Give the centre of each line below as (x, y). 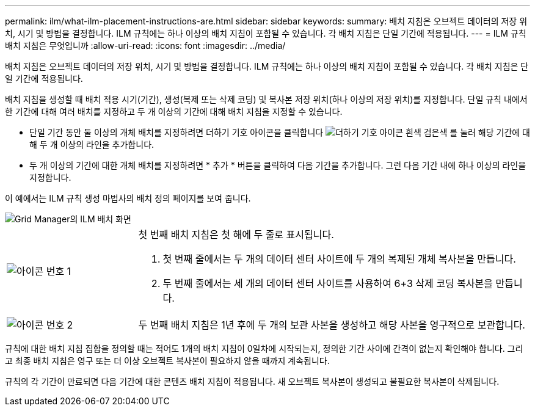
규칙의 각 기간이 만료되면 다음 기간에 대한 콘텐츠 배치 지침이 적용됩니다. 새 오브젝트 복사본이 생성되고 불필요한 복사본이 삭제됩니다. (252, 381)
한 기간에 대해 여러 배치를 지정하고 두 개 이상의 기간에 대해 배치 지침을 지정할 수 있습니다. (174, 111)
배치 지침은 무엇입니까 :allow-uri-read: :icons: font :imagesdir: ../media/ (145, 45)
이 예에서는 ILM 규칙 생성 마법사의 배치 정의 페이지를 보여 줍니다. (128, 198)
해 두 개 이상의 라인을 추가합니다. (92, 144)
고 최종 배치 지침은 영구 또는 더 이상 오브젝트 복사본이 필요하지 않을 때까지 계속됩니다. (167, 361)
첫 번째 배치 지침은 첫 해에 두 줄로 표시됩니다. (236, 235)
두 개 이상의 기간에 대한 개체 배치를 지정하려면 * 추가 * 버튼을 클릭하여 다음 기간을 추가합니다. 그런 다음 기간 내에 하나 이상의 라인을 (278, 165)
